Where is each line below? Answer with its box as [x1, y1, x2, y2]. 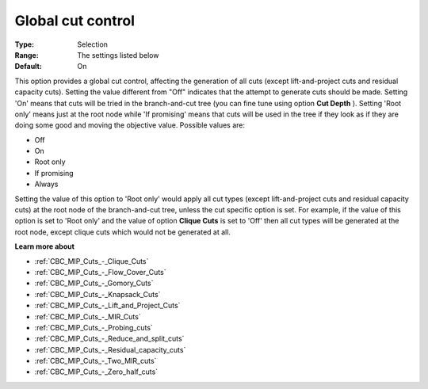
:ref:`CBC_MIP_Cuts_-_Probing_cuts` [34, 322, 154, 332]
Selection [77, 40, 109, 49]
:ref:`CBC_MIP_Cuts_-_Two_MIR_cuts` [34, 357, 157, 366]
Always [34, 179, 59, 189]
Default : [14, 62, 43, 71]
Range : [14, 50, 39, 59]
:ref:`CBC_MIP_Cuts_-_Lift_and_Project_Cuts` [34, 301, 181, 311]
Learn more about [14, 242, 75, 251]
